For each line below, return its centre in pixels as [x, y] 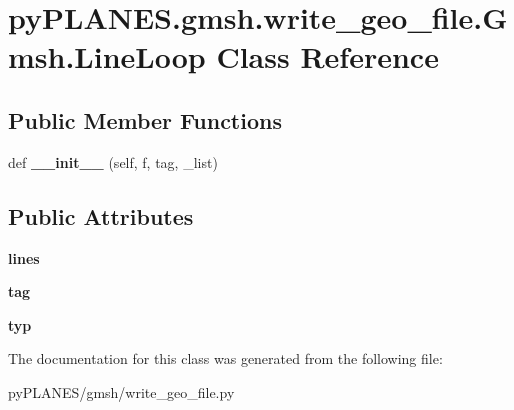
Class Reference [327, 56]
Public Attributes [101, 215]
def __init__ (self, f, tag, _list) [113, 161]
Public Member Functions [145, 119]
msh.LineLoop [107, 56]
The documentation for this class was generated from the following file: [225, 358]
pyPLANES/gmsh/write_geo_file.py [121, 391]
